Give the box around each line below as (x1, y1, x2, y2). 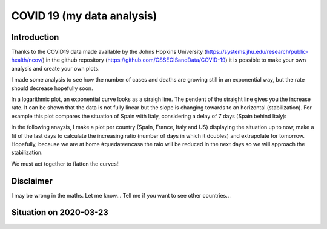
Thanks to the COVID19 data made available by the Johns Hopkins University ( (11, 48, 207, 56)
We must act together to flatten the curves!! (11, 160, 121, 167)
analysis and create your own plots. (11, 65, 100, 72)
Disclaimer (11, 176, 53, 186)
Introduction (11, 32, 59, 42)
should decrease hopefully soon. (11, 85, 93, 92)
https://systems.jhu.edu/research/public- (206, 48, 309, 56)
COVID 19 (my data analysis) (11, 9, 157, 22)
